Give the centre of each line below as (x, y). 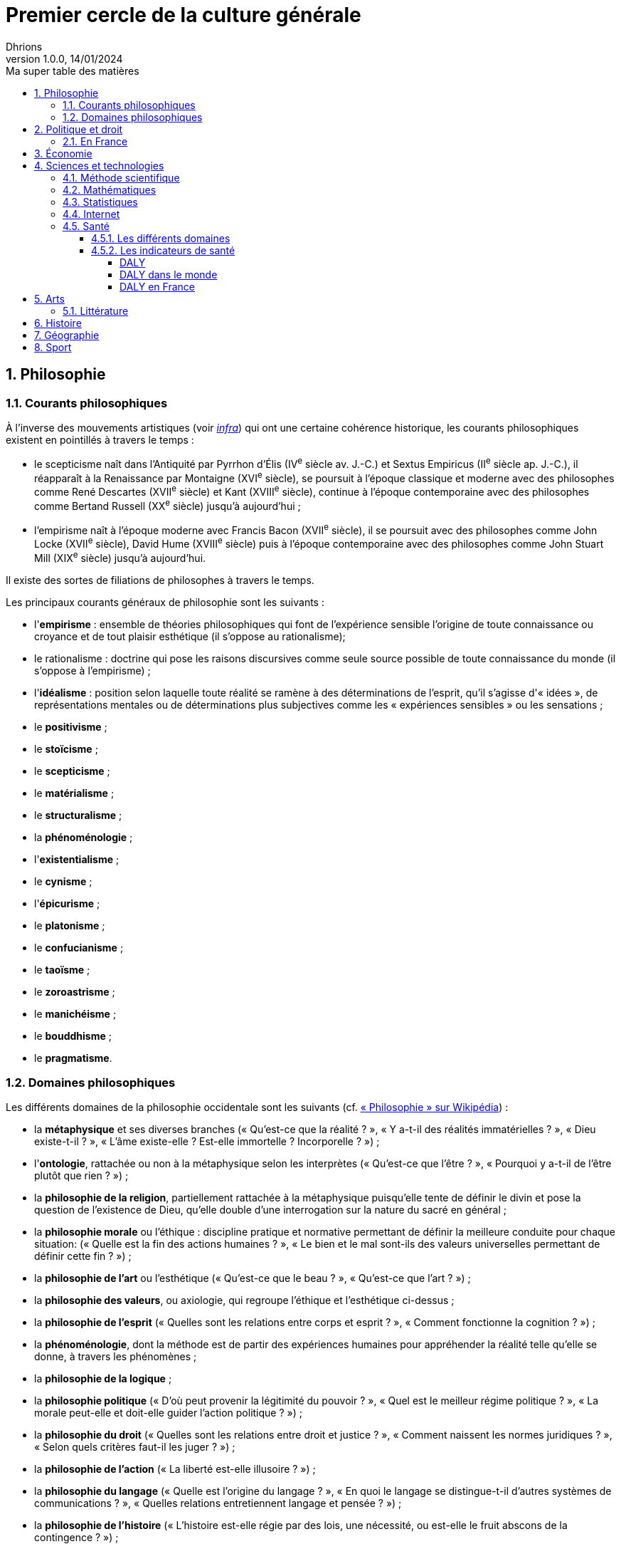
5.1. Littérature (96, 311)
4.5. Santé (86, 226)
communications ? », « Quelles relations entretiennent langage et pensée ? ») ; (218, 1503)
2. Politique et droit (79, 129)
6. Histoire (58, 323)
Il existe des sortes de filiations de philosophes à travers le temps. (160, 580)
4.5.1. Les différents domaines (161, 238)
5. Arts (49, 298)
